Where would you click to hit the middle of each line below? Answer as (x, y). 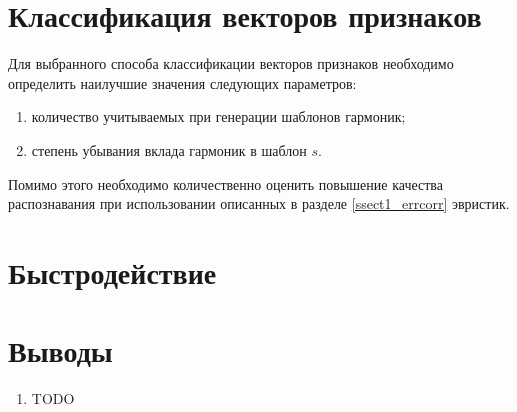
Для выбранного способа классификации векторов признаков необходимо (231, 63)
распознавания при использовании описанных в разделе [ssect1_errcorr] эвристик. (259, 203)
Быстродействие (112, 271)
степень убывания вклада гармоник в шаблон (169, 149)
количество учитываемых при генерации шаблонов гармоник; (218, 116)
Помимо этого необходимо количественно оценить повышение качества (225, 183)
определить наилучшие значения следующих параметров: (182, 82)
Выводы (60, 350)
